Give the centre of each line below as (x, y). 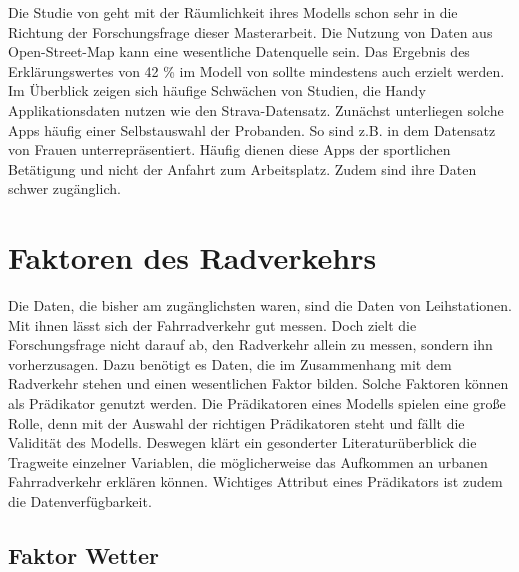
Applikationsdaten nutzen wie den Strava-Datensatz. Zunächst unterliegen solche (256, 109)
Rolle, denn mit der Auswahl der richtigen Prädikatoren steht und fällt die (236, 422)
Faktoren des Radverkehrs (192, 257)
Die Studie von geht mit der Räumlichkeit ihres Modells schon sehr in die (233, 12)
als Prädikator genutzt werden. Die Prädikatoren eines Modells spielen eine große (257, 403)
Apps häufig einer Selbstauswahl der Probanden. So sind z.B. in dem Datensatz (252, 129)
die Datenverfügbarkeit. (80, 501)
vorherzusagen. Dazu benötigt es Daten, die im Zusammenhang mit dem (230, 363)
